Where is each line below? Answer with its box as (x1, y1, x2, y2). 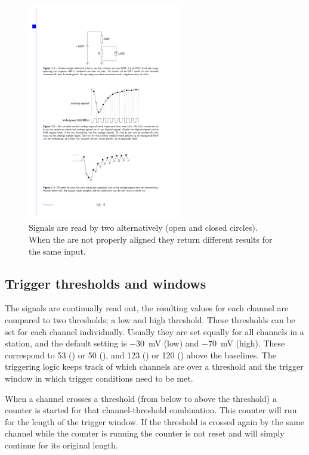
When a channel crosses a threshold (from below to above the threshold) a (5, 392, 277, 404)
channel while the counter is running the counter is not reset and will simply (5, 427, 285, 439)
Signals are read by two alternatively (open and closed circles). (29, 221, 258, 234)
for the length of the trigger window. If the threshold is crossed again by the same (5, 415, 304, 428)
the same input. (29, 244, 86, 257)
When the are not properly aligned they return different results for (29, 233, 273, 245)
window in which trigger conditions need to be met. (5, 372, 193, 384)
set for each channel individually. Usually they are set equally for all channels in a (5, 325, 304, 338)
